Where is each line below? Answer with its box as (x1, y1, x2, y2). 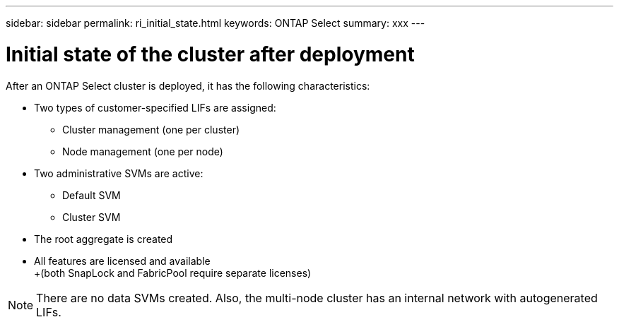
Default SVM (62, 189, 121, 201)
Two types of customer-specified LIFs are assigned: (34, 101, 276, 114)
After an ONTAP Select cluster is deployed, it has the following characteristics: (6, 79, 370, 92)
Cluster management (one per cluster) (62, 123, 240, 136)
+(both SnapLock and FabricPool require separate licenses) (34, 266, 312, 279)
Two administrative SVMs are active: (34, 167, 204, 179)
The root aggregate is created (34, 232, 173, 245)
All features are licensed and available (34, 254, 211, 267)
